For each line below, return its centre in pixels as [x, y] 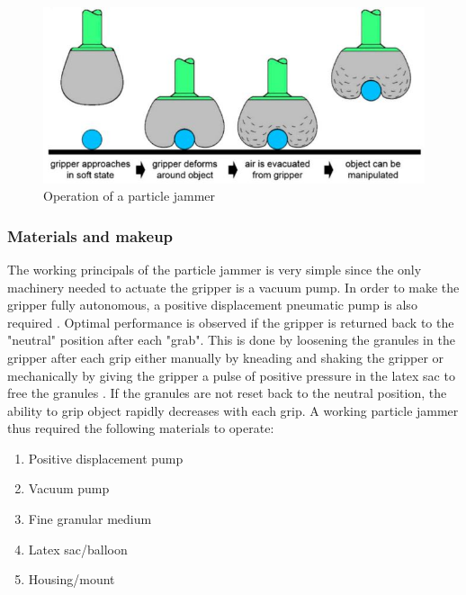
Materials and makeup [90, 235]
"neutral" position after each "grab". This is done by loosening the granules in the [231, 340]
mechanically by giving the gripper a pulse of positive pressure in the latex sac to [231, 375]
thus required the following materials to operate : [141, 428]
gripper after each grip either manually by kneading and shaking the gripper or [226, 357]
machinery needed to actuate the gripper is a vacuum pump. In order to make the [233, 287]
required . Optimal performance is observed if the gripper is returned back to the [231, 322]
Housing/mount [72, 579]
